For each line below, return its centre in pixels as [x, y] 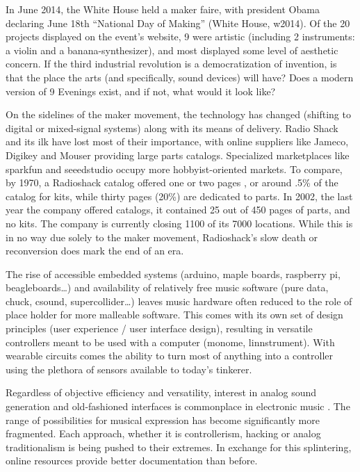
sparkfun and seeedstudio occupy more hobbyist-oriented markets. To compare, [174, 169]
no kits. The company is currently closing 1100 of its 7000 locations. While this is [179, 223]
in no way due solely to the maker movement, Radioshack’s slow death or [162, 237]
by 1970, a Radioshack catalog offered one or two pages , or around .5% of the [172, 182]
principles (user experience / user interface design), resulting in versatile [159, 328]
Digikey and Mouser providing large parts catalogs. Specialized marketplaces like [178, 155]
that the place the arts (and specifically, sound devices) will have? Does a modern [180, 77]
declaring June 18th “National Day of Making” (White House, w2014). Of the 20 [178, 23]
